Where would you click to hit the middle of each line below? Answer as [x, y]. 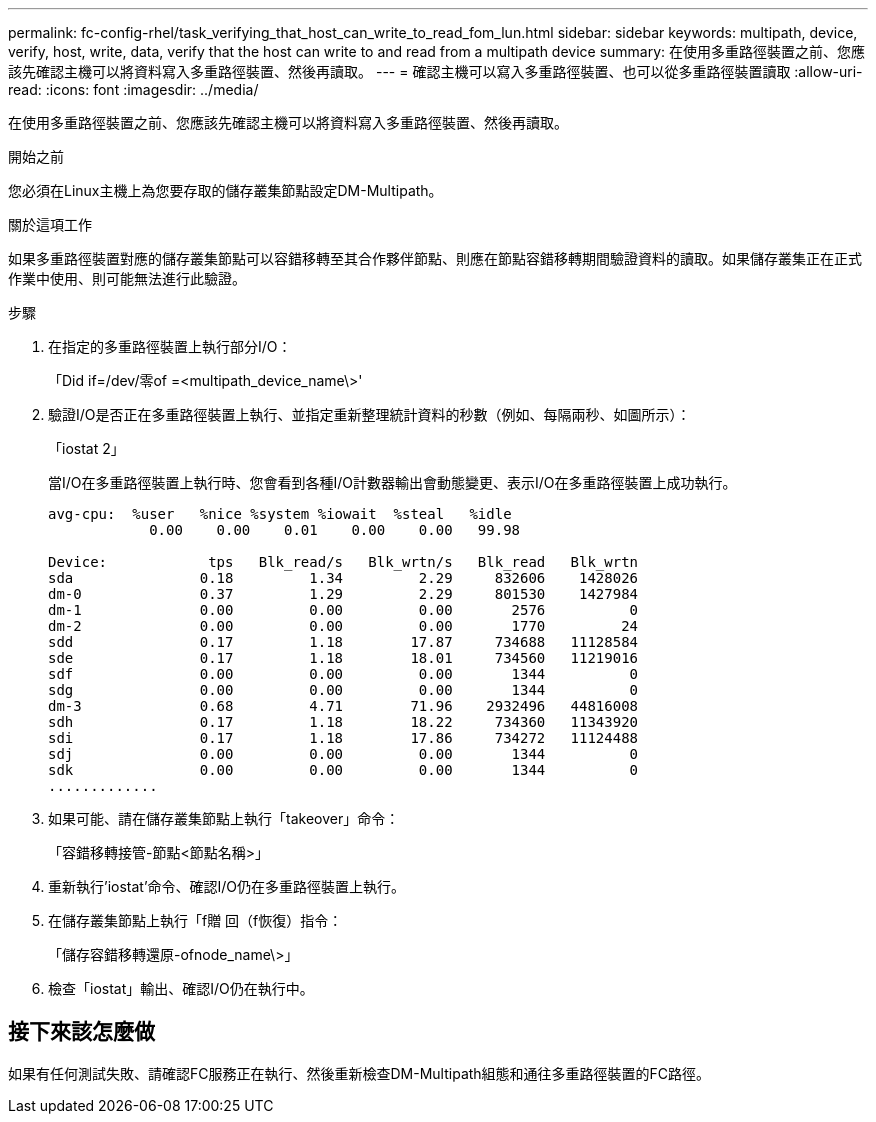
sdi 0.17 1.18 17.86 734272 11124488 [343, 738]
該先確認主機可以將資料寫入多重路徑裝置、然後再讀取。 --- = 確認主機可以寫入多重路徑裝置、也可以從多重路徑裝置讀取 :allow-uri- [435, 71]
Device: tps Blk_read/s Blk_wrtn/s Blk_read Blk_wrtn [343, 562]
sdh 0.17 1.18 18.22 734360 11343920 [343, 722]
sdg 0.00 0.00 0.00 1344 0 [343, 690]
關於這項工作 [50, 224]
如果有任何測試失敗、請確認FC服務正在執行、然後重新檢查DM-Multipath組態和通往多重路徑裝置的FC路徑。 [359, 1073]
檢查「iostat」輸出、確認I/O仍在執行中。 [181, 988]
